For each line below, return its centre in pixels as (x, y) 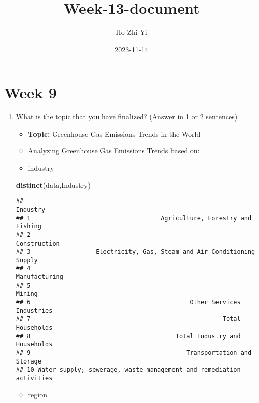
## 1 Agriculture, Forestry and (134, 218)
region (37, 394)
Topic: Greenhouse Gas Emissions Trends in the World (114, 133)
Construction (38, 243)
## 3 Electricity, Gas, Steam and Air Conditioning (136, 252)
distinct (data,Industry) (53, 185)
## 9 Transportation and (134, 353)
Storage (29, 361)
